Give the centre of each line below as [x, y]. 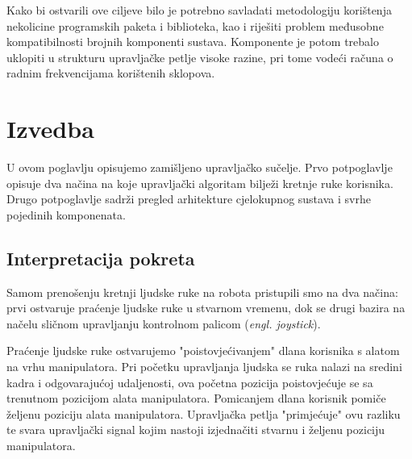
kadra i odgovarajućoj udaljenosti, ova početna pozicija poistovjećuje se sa [190, 382]
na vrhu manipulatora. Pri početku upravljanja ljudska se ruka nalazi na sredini [204, 367]
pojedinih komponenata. [66, 214]
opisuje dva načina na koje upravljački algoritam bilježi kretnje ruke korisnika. [200, 183]
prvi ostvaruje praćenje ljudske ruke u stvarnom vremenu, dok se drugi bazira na [206, 308]
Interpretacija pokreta [101, 258]
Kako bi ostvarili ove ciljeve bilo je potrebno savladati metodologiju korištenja [199, 10]
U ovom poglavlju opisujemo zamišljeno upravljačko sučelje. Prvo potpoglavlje [200, 167]
